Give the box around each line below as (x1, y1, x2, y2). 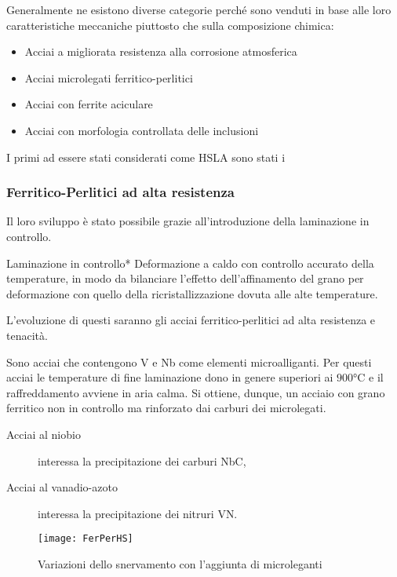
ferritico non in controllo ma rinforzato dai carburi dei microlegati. (6, 400, 326, 416)
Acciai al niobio (6, 425, 81, 442)
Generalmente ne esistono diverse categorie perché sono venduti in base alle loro (6, 2, 392, 17)
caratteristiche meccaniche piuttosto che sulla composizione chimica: (6, 16, 334, 33)
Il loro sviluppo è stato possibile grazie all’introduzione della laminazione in (6, 213, 370, 229)
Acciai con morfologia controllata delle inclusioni (24, 122, 259, 138)
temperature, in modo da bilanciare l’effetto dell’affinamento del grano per (6, 270, 364, 287)
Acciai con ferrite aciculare (24, 96, 153, 112)
